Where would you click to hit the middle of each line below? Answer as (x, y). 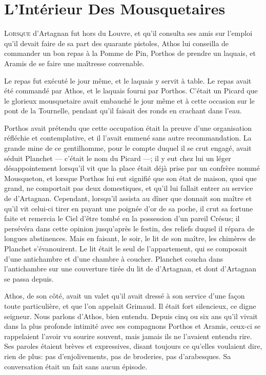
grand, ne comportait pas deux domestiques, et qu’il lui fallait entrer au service (129, 188)
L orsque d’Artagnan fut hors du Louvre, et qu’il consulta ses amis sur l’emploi (128, 33)
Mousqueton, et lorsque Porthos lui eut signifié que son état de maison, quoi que (130, 178)
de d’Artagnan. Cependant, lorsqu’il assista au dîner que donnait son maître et (128, 198)
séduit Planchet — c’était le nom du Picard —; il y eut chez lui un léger (118, 158)
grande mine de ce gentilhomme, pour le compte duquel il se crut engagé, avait (128, 148)
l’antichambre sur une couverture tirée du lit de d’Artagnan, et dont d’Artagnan (130, 269)
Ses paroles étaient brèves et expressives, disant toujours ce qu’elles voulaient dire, (133, 346)
